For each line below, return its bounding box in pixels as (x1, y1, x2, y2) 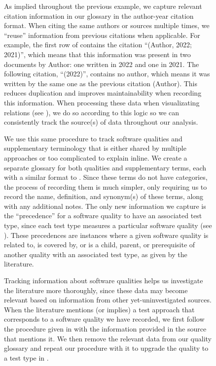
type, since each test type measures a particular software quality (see (4, 220, 212, 231)
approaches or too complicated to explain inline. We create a (4, 152, 187, 163)
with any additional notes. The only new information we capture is (4, 200, 206, 211)
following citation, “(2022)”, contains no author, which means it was (4, 68, 210, 79)
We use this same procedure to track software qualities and (4, 133, 182, 143)
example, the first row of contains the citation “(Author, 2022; (4, 39, 192, 50)
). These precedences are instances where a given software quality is (4, 230, 209, 240)
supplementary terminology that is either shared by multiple (4, 143, 186, 153)
